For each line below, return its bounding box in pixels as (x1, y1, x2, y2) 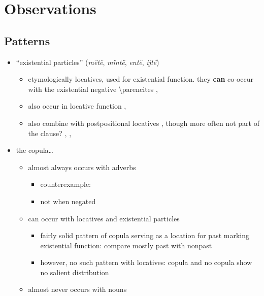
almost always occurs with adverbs (28, 161, 136, 172)
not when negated (40, 195, 96, 206)
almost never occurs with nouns (28, 284, 127, 294)
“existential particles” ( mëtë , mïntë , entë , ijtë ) (16, 56, 159, 67)
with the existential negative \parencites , (28, 83, 158, 94)
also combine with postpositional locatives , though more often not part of (28, 117, 259, 128)
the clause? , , (28, 127, 72, 138)
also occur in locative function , (28, 101, 126, 111)
